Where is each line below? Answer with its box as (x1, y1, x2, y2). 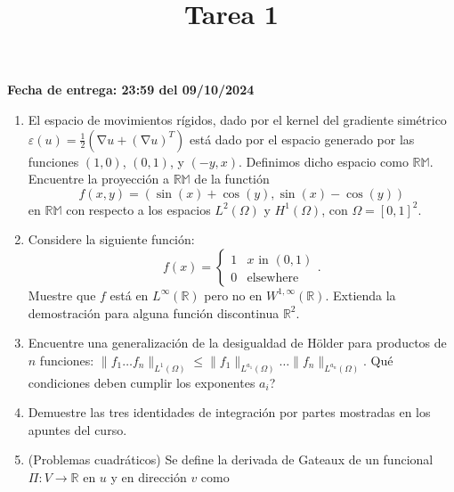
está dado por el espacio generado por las (189, 129, 415, 148)
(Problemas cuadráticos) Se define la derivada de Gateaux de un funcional (28, 450, 434, 469)
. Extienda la (325, 285, 396, 304)
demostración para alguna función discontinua (28, 303, 280, 322)
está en (109, 285, 149, 304)
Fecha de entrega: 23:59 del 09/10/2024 (7, 80, 255, 99)
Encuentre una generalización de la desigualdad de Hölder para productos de (28, 333, 447, 352)
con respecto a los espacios (66, 200, 211, 218)
